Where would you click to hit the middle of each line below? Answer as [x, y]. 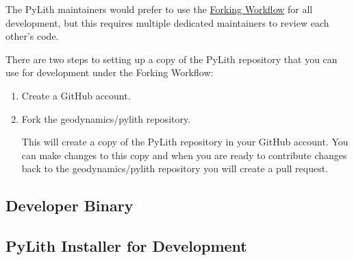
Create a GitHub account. [76, 95]
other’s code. [32, 36]
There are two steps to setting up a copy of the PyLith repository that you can [172, 59]
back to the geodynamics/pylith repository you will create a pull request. [175, 168]
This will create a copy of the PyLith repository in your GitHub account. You [185, 142]
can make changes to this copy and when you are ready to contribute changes [184, 155]
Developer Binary [69, 205]
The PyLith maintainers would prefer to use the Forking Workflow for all [159, 9]
